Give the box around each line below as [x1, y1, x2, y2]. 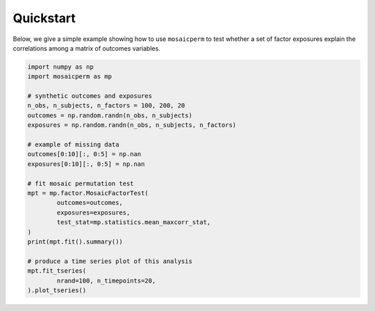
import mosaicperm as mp [27, 73, 112, 81]
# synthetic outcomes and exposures [27, 92, 153, 100]
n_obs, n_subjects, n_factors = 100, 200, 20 [27, 101, 185, 110]
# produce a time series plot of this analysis [27, 257, 192, 265]
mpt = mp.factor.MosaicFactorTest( [27, 190, 149, 197]
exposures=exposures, [56, 208, 131, 217]
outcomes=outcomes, [56, 199, 123, 207]
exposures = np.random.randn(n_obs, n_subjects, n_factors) [27, 121, 237, 129]
